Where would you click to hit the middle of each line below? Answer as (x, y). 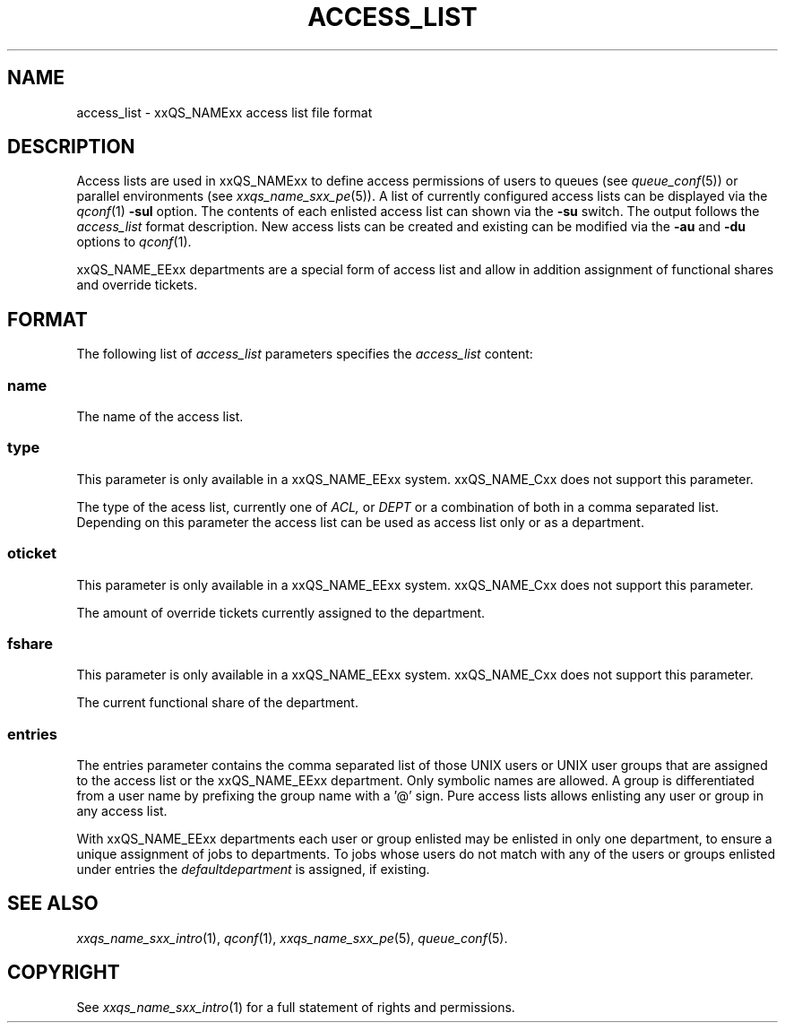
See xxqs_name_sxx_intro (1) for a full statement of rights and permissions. (296, 1007)
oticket (32, 554)
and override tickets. (137, 285)
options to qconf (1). (134, 242)
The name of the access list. (160, 417)
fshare (30, 643)
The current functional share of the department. (217, 703)
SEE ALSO (53, 904)
